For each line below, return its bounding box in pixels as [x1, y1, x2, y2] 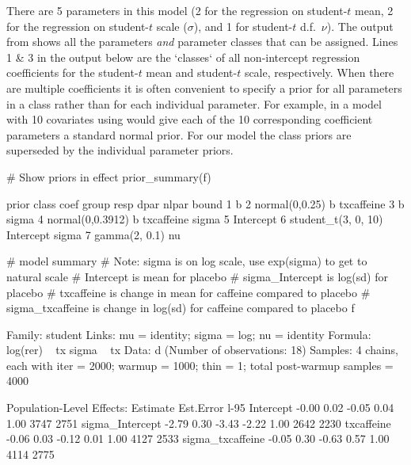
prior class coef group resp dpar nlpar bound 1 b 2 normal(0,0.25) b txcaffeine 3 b [6, 195, 405, 212]
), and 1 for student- [193, 17, 293, 34]
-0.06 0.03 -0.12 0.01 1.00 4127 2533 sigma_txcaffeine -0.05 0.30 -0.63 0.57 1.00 [6, 430, 390, 447]
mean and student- [146, 64, 238, 81]
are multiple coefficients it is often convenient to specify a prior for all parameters [6, 79, 402, 96]
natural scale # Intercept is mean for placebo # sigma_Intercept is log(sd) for [6, 268, 388, 284]
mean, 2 [355, 2, 394, 18]
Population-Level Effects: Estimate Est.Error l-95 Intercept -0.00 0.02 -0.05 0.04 [6, 399, 394, 416]
